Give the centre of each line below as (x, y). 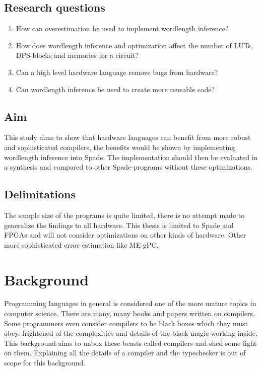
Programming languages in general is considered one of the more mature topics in (130, 303)
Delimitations (40, 194)
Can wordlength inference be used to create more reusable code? (115, 89)
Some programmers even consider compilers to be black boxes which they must (126, 323)
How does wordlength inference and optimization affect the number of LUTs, (135, 45)
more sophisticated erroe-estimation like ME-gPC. (81, 244)
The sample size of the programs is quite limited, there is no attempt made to (124, 215)
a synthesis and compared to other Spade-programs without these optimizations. (128, 167)
